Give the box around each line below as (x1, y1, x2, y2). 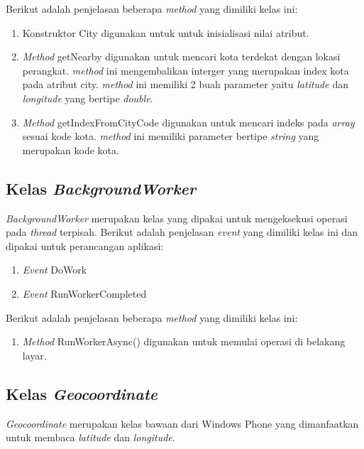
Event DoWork (22, 262, 87, 277)
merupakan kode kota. (22, 142, 119, 157)
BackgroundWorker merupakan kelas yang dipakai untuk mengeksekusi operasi (6, 210, 348, 225)
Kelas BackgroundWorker (6, 177, 197, 199)
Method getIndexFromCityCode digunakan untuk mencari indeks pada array (22, 114, 355, 129)
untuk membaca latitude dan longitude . (6, 430, 175, 445)
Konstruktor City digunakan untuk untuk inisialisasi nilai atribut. (22, 25, 309, 40)
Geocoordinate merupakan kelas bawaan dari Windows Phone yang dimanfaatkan (6, 416, 359, 431)
